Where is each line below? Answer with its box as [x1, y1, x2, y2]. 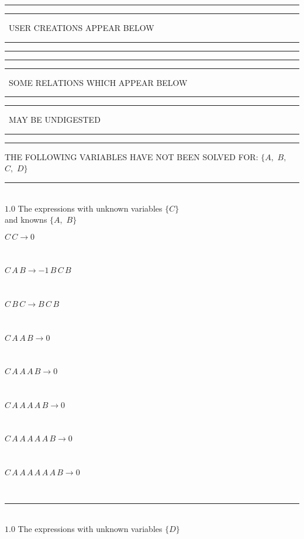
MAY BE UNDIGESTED [8, 113, 101, 126]
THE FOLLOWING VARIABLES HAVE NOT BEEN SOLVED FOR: [5, 150, 258, 163]
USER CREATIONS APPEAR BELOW [8, 22, 154, 33]
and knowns [5, 213, 47, 226]
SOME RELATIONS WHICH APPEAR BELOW [8, 76, 188, 88]
